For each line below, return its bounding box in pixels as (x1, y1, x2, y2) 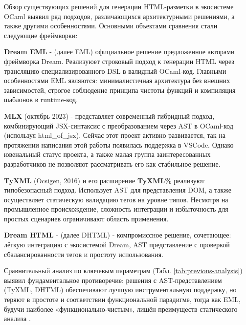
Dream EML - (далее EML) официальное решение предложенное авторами (4, 46, 235, 57)
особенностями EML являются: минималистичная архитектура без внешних (4, 75, 230, 86)
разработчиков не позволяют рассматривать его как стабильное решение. (4, 158, 221, 169)
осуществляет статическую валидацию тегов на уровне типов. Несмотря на (4, 194, 228, 204)
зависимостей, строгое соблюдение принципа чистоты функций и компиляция (4, 85, 236, 95)
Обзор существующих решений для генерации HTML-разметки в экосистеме (4, 1, 234, 11)
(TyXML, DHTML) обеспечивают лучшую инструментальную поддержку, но (4, 284, 237, 295)
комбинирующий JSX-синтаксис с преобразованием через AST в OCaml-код (4, 120, 233, 130)
